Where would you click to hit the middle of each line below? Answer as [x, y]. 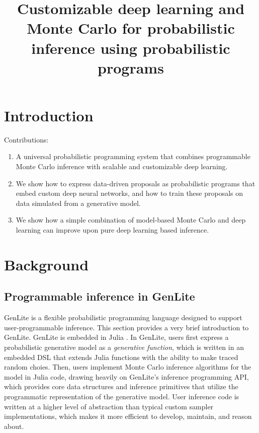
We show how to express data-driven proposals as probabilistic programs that [136, 183]
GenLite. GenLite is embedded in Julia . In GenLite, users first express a [116, 337]
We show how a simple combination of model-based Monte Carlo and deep [131, 220]
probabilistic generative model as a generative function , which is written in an [124, 347]
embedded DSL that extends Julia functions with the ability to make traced [121, 357]
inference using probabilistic [131, 48]
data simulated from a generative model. [78, 203]
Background [47, 264]
